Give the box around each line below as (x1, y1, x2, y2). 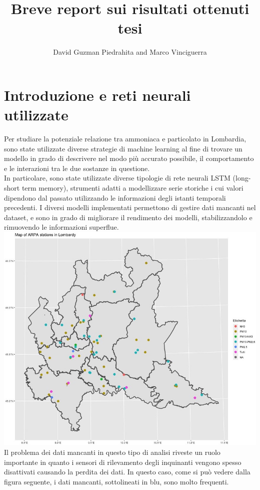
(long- (232, 173, 251, 183)
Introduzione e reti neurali (4, 84, 191, 105)
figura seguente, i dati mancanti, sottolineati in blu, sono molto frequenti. (4, 476, 229, 486)
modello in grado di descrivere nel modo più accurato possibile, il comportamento (4, 153, 254, 164)
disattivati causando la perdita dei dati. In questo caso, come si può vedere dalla (4, 466, 250, 477)
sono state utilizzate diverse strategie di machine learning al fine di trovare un (4, 143, 242, 153)
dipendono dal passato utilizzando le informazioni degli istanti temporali (4, 192, 226, 203)
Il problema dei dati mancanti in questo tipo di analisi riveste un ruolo (4, 447, 220, 457)
